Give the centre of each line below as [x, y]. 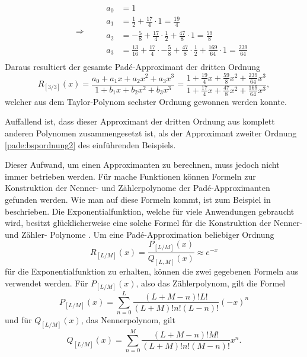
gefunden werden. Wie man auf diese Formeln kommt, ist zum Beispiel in [138, 199]
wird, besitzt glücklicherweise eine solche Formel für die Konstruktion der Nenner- [154, 223]
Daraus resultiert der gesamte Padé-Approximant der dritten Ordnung [133, 66]
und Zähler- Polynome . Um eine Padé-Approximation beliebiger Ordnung [140, 234]
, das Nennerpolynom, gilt [128, 320]
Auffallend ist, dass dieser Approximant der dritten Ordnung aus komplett [140, 121]
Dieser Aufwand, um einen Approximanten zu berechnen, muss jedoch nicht [142, 165]
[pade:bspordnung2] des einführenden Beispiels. [90, 144]
